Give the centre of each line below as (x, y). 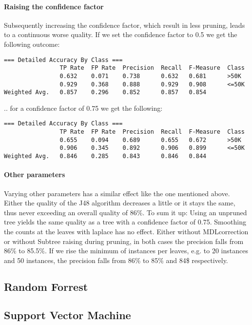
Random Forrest (46, 286)
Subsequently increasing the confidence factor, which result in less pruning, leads (125, 25)
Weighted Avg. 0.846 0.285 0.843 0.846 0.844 (105, 156)
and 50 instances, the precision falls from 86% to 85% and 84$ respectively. (116, 260)
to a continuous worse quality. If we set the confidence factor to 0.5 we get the (121, 34)
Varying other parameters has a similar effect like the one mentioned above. (117, 193)
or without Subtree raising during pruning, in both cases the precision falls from (124, 241)
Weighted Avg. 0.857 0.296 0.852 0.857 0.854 (105, 92)
